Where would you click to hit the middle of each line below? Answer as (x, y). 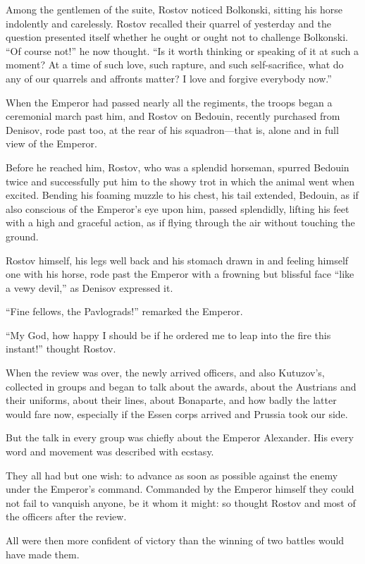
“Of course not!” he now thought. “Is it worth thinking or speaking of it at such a (182, 50)
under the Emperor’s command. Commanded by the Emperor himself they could (180, 489)
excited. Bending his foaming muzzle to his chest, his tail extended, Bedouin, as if (182, 195)
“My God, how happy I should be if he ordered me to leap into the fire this (168, 335)
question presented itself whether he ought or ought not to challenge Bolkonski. (177, 37)
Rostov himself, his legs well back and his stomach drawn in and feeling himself (177, 260)
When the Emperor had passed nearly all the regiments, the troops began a (169, 102)
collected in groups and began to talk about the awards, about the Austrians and (181, 386)
